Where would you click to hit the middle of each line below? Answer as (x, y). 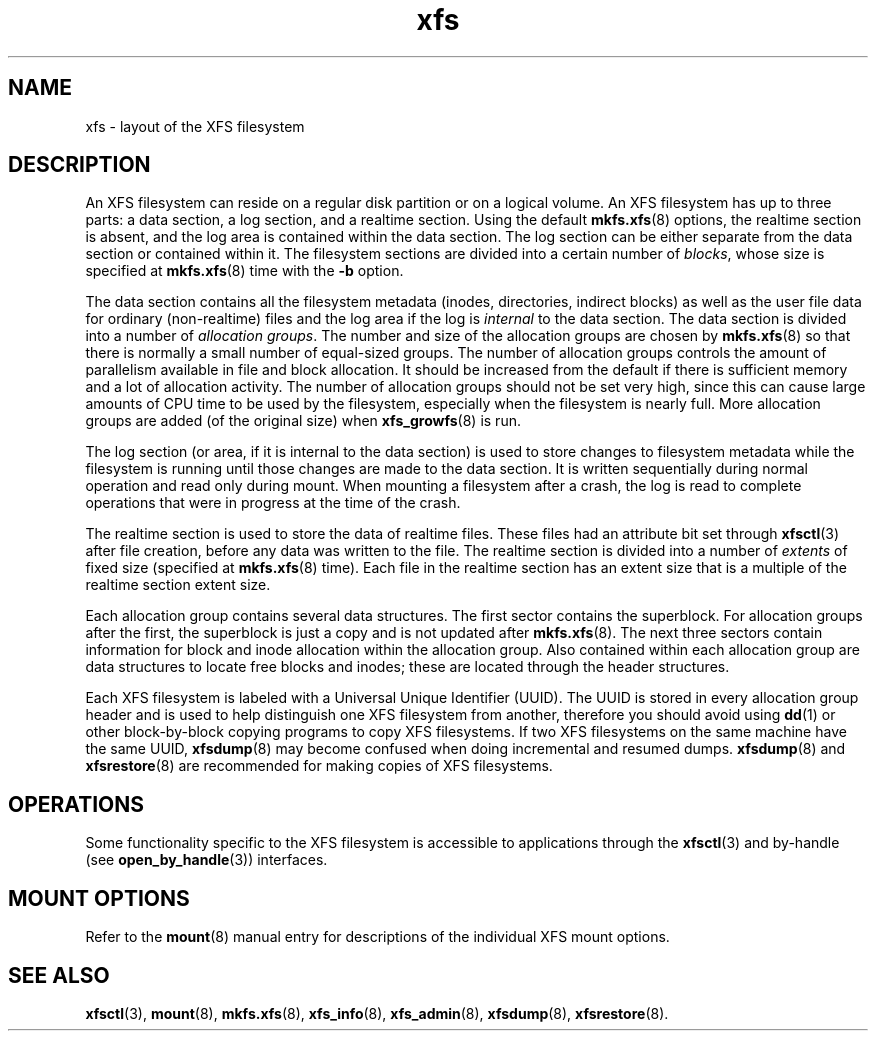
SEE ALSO (59, 975)
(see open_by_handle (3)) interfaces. (206, 860)
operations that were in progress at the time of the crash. (273, 503)
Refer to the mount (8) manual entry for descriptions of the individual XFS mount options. (377, 937)
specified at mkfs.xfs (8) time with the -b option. (244, 271)
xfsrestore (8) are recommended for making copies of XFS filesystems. (319, 766)
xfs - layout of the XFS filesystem (195, 126)
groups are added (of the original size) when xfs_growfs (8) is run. (303, 421)
